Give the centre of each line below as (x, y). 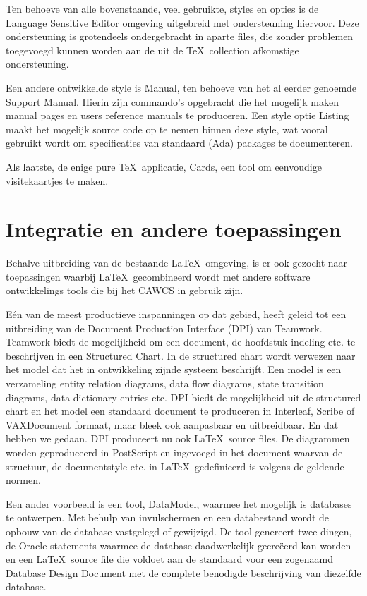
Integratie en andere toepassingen (174, 229)
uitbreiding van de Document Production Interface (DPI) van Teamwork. (164, 328)
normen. (23, 480)
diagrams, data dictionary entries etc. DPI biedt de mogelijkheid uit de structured (183, 397)
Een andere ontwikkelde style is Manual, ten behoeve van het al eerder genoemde (181, 87)
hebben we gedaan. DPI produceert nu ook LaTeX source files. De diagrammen (178, 438)
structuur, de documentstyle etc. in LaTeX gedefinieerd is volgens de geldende (175, 466)
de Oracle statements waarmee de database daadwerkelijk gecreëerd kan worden (179, 545)
